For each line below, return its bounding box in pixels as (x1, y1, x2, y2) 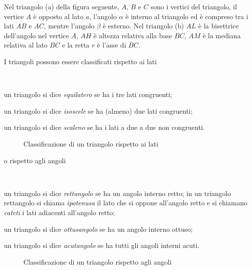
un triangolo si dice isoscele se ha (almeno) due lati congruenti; (4, 105, 193, 116)
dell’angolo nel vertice (4, 30, 69, 40)
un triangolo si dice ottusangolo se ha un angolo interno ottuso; (4, 223, 193, 234)
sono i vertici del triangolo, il (150, 1, 237, 11)
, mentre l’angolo (44, 21, 95, 31)
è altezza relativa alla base (93, 30, 172, 40)
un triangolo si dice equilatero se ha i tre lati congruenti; (4, 89, 172, 99)
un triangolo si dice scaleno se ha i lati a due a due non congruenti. (4, 122, 205, 132)
